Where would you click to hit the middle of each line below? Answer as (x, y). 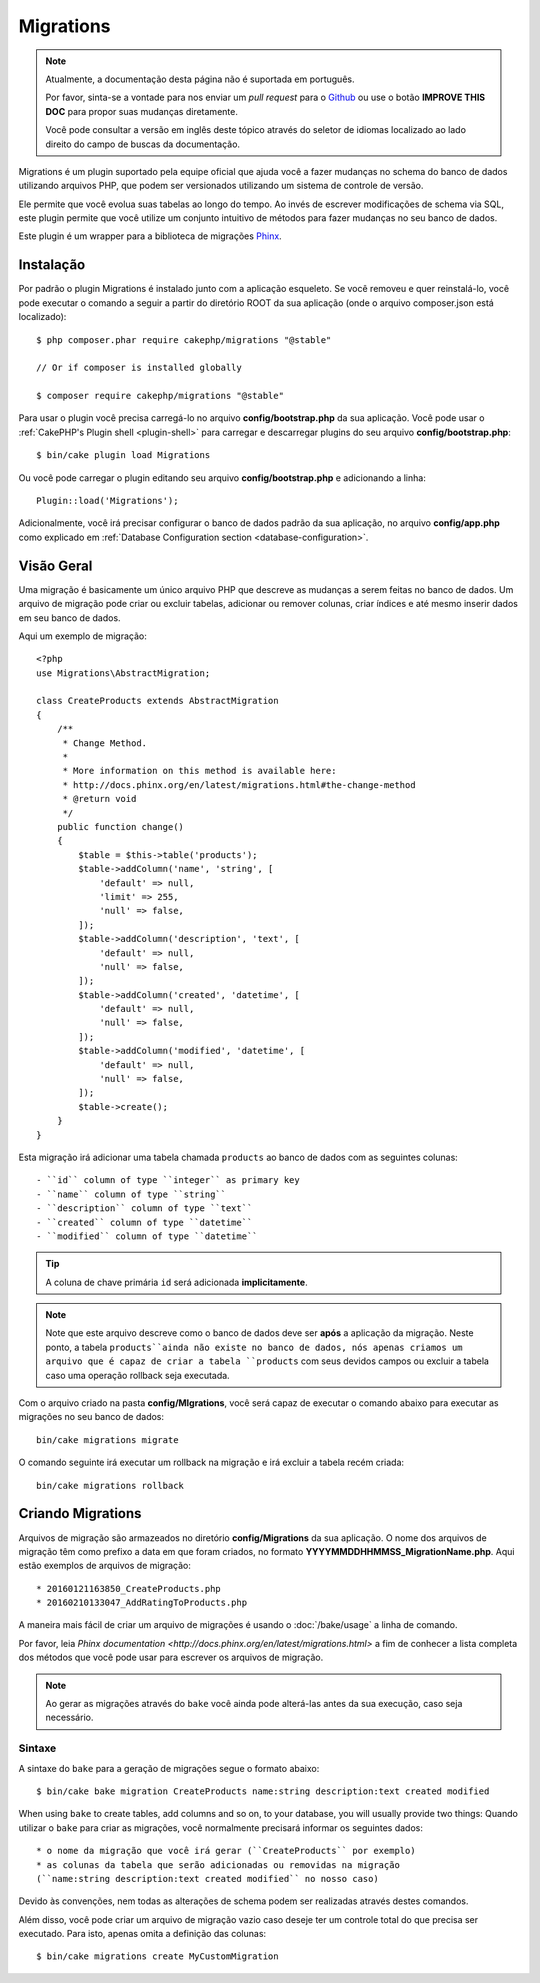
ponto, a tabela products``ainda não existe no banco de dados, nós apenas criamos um (254, 1347)
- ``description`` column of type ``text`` (144, 1208)
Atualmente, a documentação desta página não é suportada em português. (200, 79)
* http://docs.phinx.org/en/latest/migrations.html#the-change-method (239, 784)
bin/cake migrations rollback (110, 1485)
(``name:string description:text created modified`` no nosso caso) (207, 1878)
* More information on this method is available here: (199, 771)
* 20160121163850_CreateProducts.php (129, 1588)
